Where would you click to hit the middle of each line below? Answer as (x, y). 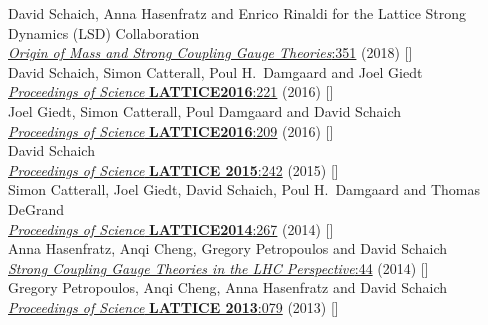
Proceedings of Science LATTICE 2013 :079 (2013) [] (173, 306)
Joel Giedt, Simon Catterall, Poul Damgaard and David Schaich (204, 110)
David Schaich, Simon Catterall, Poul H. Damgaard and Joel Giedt (215, 71)
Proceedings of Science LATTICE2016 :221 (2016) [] (171, 91)
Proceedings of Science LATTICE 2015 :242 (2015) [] (173, 169)
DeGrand (36, 208)
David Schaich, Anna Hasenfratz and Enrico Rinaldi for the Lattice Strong (237, 13)
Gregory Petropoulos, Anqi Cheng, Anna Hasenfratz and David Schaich (228, 287)
